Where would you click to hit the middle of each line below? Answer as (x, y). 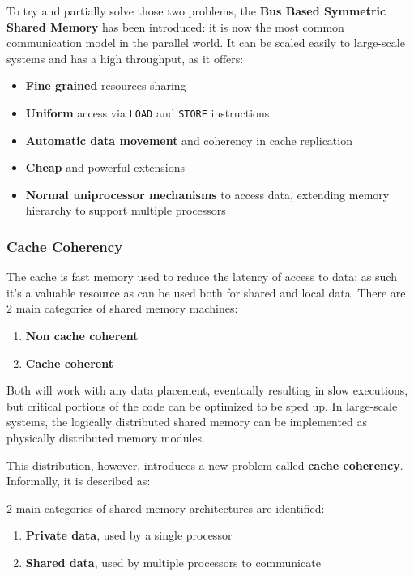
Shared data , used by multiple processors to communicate (173, 562)
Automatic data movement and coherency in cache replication (189, 140)
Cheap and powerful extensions (105, 167)
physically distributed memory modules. (106, 437)
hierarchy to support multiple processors (126, 210)
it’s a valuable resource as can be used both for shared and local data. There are (206, 292)
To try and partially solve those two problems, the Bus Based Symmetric (196, 11)
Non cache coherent (82, 335)
